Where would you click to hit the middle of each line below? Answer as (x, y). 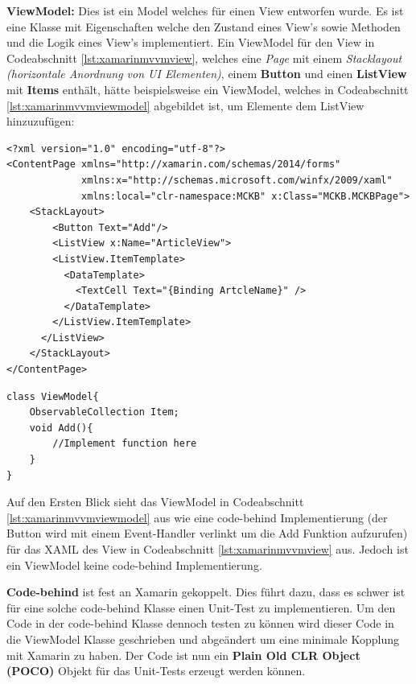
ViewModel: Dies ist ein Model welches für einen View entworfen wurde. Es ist (205, 10)
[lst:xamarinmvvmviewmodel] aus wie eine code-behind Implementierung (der (197, 517)
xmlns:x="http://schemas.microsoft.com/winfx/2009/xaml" (237, 180)
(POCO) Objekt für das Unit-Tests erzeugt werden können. (156, 671)
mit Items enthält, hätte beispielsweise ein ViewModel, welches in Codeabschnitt (208, 89)
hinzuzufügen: (41, 121)
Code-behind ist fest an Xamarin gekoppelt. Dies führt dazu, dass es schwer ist (206, 592)
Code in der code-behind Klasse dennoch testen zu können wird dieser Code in (200, 623)
